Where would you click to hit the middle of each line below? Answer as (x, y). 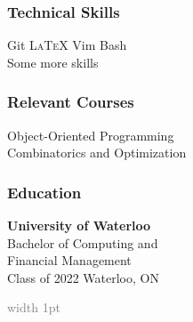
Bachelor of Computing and (83, 242)
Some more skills (53, 62)
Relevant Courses (71, 102)
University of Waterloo (79, 225)
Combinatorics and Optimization (97, 153)
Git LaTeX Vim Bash (67, 45)
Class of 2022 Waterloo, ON (83, 277)
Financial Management (69, 260)
